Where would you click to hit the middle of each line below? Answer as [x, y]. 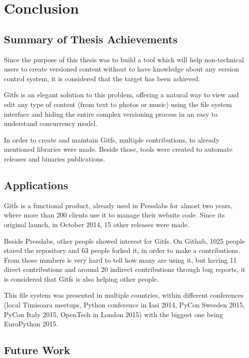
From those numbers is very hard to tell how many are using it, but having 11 [120, 260]
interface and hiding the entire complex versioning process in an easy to [111, 114]
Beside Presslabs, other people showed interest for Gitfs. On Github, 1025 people [124, 241]
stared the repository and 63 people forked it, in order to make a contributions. [122, 250]
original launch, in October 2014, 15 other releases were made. [97, 224]
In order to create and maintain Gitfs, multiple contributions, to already [112, 139]
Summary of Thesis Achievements [91, 39]
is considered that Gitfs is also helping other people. [81, 278]
